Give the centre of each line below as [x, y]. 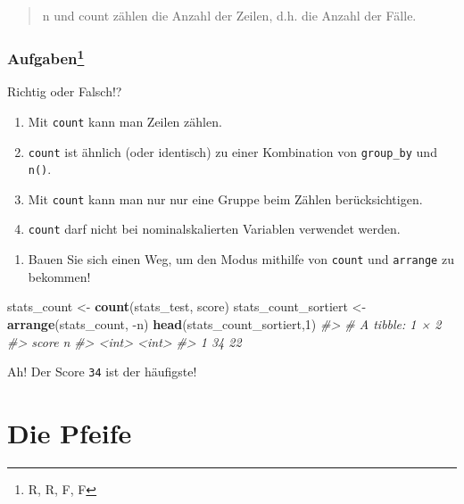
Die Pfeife [70, 433]
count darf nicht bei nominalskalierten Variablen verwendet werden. [214, 229]
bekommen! [59, 276]
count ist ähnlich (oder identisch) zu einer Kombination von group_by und [232, 151]
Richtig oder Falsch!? [65, 91]
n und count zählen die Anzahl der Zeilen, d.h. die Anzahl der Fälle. [229, 15]
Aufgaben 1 [46, 57]
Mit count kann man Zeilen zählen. [125, 121]
